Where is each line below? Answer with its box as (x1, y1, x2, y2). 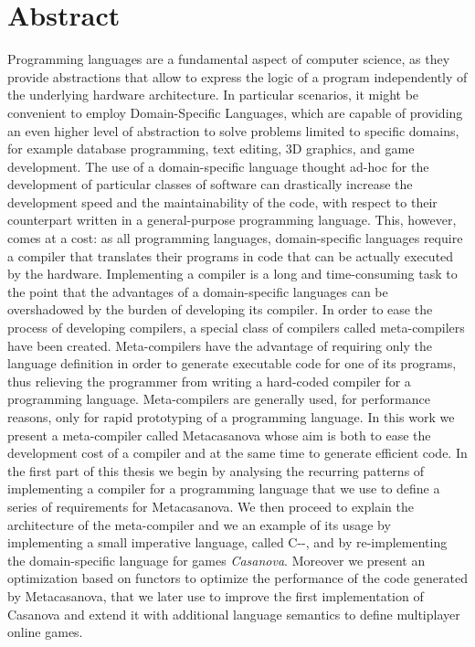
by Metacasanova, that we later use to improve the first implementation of (7, 586, 424, 605)
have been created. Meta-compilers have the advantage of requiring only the (7, 335, 432, 355)
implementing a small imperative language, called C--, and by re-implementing (7, 533, 448, 552)
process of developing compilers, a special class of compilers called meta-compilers (7, 318, 465, 337)
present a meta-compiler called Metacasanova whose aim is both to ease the (7, 425, 431, 444)
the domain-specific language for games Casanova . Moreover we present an (7, 550, 426, 569)
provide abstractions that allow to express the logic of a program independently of (7, 67, 468, 86)
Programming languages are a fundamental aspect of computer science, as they (7, 49, 450, 69)
